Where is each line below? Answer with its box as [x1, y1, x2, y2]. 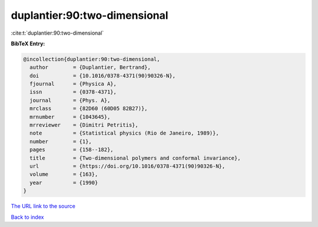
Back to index [11, 213, 44, 221]
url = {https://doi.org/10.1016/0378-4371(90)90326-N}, [29, 163, 226, 169]
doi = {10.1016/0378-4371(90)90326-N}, [29, 72, 176, 79]
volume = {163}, [29, 171, 98, 178]
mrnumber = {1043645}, [29, 113, 111, 120]
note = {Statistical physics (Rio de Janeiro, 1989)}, [29, 130, 219, 136]
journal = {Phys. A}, [29, 97, 111, 104]
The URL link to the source [11, 203, 76, 210]
